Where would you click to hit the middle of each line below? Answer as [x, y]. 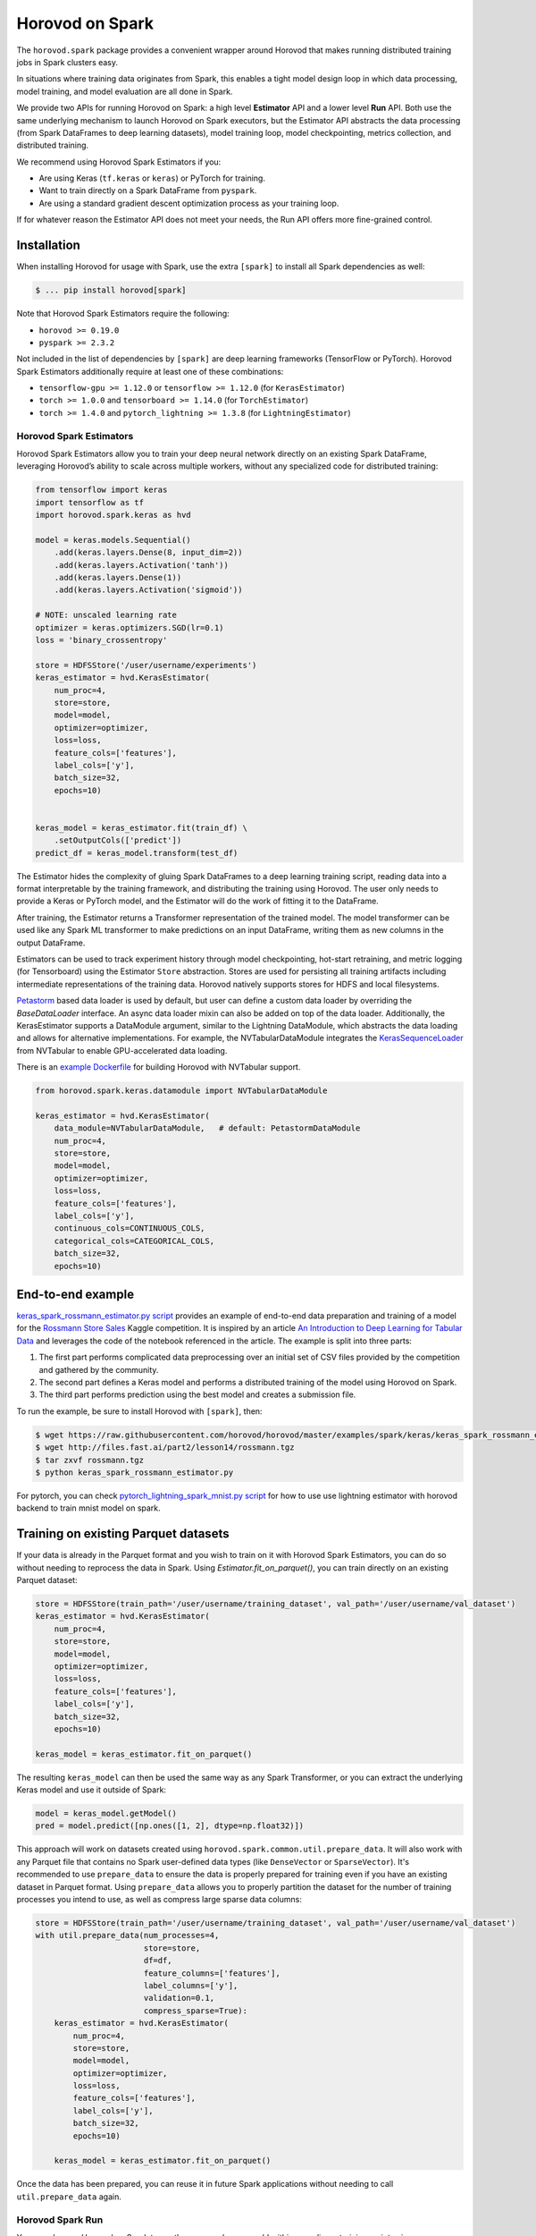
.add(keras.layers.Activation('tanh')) [142, 565]
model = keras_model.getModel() [106, 1814]
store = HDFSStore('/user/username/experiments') [146, 665]
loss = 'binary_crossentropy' [101, 640]
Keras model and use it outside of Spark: [92, 1790]
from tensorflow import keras [101, 490]
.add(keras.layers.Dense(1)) [118, 578]
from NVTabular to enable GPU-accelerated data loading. [122, 1050]
